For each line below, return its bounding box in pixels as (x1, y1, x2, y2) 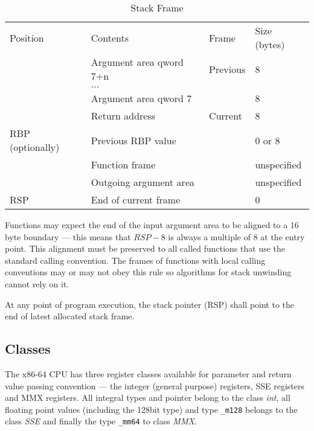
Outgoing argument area (91, 175, 194, 189)
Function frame (91, 158, 156, 171)
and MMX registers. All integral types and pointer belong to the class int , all (5, 391, 290, 404)
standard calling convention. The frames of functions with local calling (5, 254, 266, 266)
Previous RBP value (91, 133, 176, 147)
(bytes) (255, 37, 285, 51)
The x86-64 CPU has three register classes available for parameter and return (5, 367, 292, 380)
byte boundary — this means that (5, 230, 131, 243)
